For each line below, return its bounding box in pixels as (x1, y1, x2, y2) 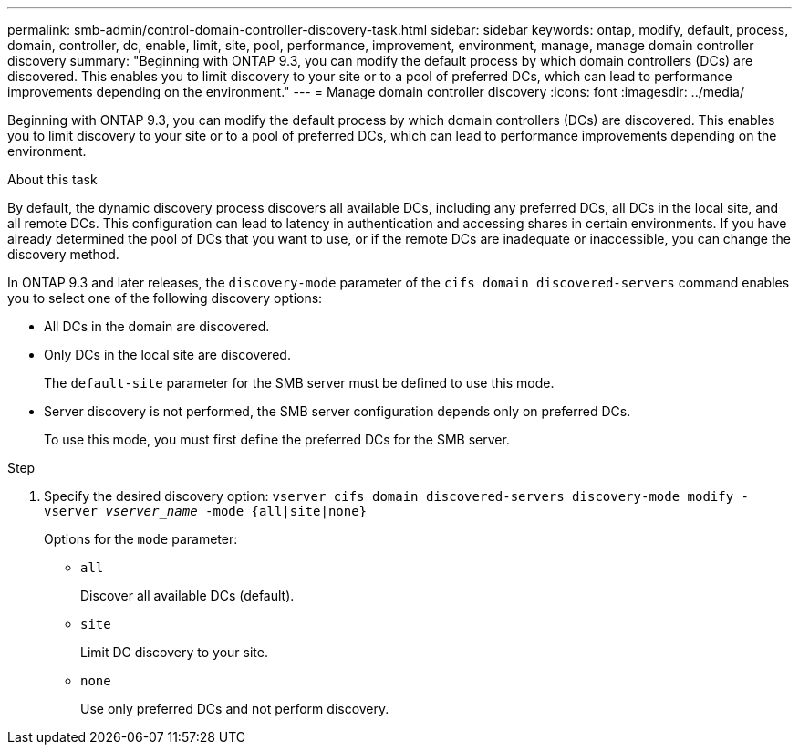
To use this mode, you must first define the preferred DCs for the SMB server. (44, 432, 510, 447)
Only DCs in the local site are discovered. (44, 347, 291, 362)
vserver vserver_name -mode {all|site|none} (44, 504, 368, 518)
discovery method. (7, 246, 119, 262)
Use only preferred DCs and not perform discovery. (80, 701, 389, 716)
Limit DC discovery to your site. (80, 644, 268, 660)
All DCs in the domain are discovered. (44, 319, 270, 334)
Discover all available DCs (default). (80, 588, 295, 603)
